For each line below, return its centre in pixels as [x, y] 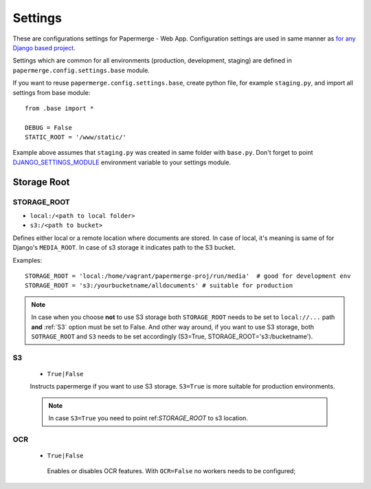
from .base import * [59, 108]
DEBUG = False [48, 128]
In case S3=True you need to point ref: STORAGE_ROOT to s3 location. [148, 418]
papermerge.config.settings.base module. [81, 70]
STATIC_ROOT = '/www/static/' [76, 137]
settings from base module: [52, 92]
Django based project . [44, 47]
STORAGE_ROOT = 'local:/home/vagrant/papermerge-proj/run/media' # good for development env [188, 276]
